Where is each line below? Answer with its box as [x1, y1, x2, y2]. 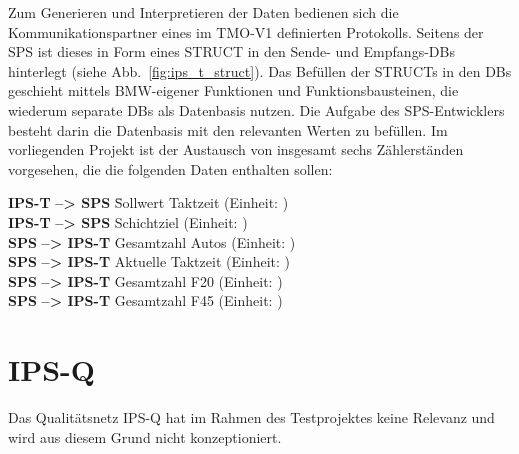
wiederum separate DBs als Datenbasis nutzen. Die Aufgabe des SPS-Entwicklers [8, 99, 505, 120]
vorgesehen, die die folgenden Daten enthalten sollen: [8, 158, 333, 179]
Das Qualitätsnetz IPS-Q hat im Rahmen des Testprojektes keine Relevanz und [8, 407, 495, 428]
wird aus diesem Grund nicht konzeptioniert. [8, 426, 282, 447]
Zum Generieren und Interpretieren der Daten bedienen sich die [8, 2, 399, 22]
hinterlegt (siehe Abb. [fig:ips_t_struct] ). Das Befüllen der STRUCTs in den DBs [8, 60, 512, 81]
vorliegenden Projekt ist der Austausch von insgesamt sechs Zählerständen [8, 139, 464, 160]
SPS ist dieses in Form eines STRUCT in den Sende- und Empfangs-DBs [8, 41, 455, 62]
